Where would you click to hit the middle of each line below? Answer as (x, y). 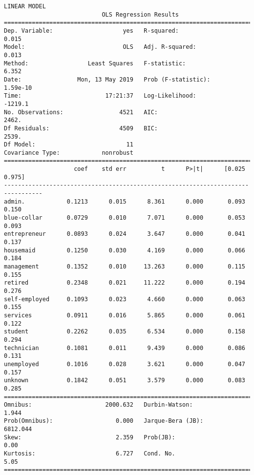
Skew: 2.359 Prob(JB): (90, 437)
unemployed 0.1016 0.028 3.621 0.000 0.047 (125, 364)
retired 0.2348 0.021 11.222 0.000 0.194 (125, 283)
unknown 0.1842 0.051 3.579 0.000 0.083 (125, 381)
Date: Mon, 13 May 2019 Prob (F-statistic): (107, 79)
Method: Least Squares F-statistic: (95, 63)
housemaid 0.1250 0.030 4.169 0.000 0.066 (125, 250)
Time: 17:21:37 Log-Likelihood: (100, 96)
